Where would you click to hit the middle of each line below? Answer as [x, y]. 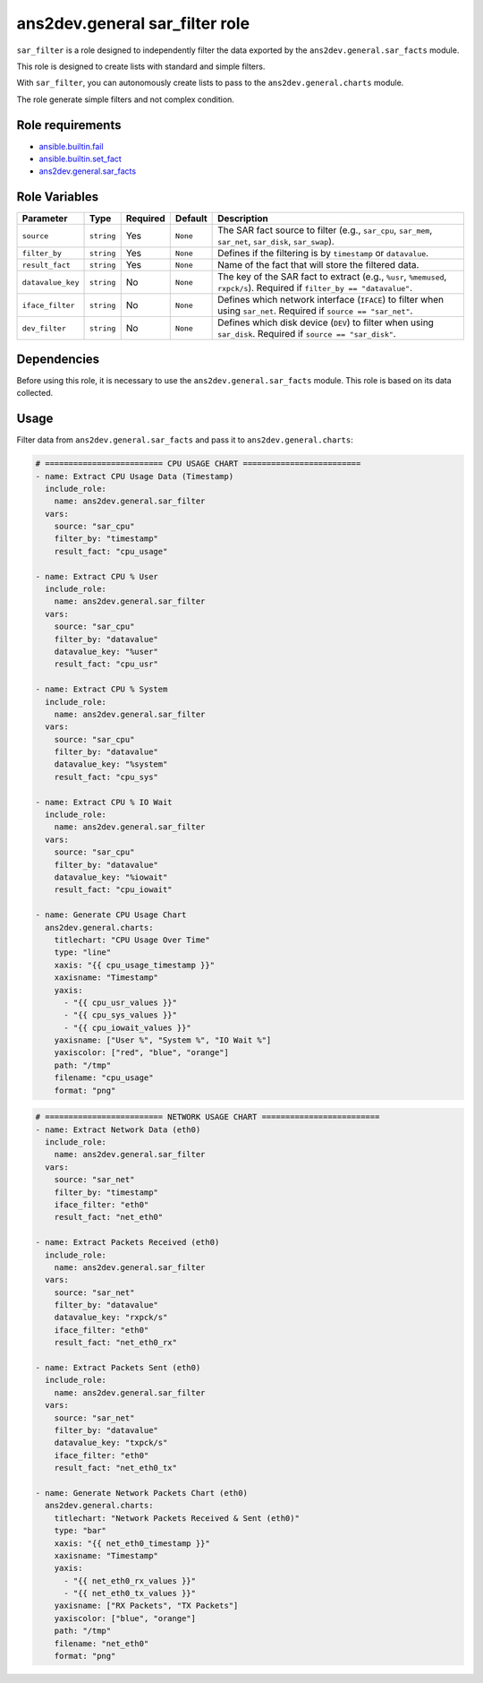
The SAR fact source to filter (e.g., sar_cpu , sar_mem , [325, 230]
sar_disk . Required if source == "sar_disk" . [307, 334]
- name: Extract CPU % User [97, 576]
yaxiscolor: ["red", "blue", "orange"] [142, 1053]
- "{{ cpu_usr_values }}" [121, 1002]
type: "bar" [80, 1531]
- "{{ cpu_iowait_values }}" [127, 1027]
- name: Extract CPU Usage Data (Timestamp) [135, 476]
